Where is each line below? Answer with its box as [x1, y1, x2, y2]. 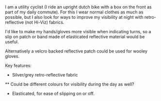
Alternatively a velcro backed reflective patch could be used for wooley [5, 48, 148, 54]
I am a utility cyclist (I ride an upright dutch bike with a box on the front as [5, 4, 152, 10]
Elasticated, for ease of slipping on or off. [12, 91, 95, 96]
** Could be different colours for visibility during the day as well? [5, 81, 134, 87]
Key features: [5, 63, 32, 68]
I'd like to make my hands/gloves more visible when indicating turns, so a [5, 29, 151, 34]
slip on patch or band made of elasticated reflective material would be [5, 34, 145, 39]
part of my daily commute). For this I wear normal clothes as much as [5, 9, 144, 15]
